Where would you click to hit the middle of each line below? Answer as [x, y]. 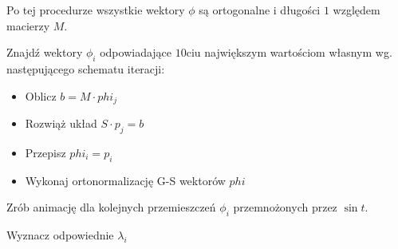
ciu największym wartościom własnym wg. [289, 52]
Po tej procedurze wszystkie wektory [96, 10]
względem [357, 10]
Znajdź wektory [45, 52]
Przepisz [45, 153]
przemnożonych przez [285, 207]
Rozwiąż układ [61, 123]
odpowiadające [136, 52]
